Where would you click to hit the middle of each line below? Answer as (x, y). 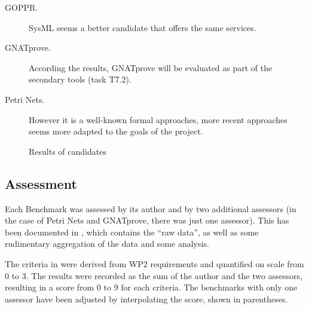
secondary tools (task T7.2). (80, 79)
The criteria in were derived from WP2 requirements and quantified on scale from (154, 263)
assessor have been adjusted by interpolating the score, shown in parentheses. (146, 299)
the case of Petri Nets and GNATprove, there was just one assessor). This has (147, 220)
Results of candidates (68, 151)
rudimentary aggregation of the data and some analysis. (107, 244)
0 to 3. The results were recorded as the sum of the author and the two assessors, (154, 275)
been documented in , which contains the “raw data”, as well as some (132, 232)
